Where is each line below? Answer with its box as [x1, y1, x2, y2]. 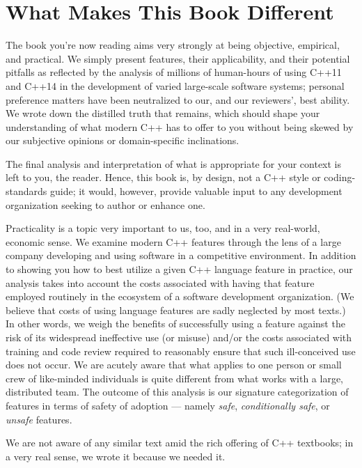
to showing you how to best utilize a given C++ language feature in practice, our [6, 262, 353, 276]
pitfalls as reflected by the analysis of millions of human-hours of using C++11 [6, 65, 342, 79]
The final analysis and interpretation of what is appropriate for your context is [6, 156, 342, 171]
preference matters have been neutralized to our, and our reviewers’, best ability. [6, 92, 350, 107]
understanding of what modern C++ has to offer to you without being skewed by [6, 119, 354, 134]
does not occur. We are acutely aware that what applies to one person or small [6, 357, 342, 372]
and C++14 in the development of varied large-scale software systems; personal [6, 78, 345, 93]
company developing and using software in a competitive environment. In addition [6, 248, 356, 263]
